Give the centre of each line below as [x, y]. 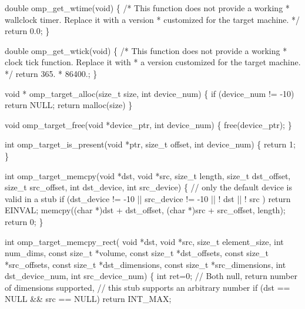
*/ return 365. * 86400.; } [51, 73]
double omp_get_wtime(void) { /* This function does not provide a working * [147, 8]
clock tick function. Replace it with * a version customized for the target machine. [153, 62]
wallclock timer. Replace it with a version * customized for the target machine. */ [152, 19]
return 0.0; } [27, 31]
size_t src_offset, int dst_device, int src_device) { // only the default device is [148, 187]
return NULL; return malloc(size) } [69, 105]
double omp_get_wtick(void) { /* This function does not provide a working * [146, 50]
